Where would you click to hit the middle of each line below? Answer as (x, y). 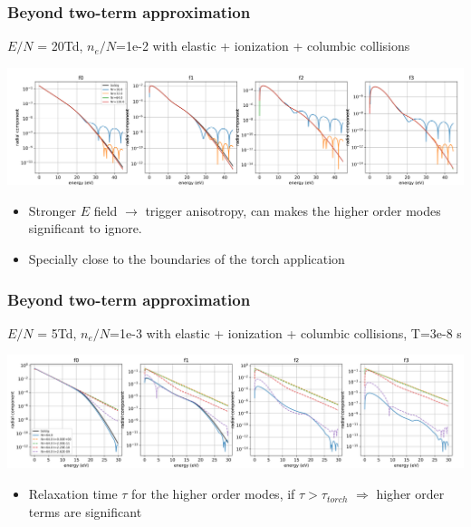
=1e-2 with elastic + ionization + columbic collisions (263, 46)
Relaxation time (73, 494)
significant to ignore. (85, 228)
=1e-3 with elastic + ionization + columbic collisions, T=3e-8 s (286, 332)
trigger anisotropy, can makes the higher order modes (293, 210)
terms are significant (85, 511)
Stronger (53, 210)
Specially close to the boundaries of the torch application (187, 259)
